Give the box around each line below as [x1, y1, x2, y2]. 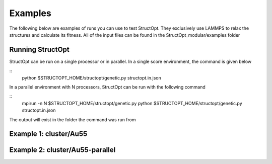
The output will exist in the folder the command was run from [9, 116, 136, 123]
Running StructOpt [9, 45, 70, 54]
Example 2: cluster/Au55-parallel [9, 146, 116, 154]
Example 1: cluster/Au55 [9, 130, 88, 138]
